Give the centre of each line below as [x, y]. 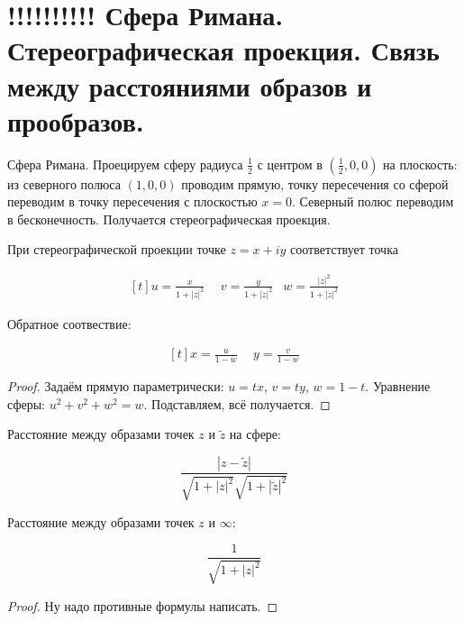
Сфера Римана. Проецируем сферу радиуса [125, 164]
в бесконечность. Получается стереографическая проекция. [169, 219]
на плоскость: [420, 164]
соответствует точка [344, 249]
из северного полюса [64, 183]
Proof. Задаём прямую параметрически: [116, 386]
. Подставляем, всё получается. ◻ [237, 403]
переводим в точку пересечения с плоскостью [132, 201]
